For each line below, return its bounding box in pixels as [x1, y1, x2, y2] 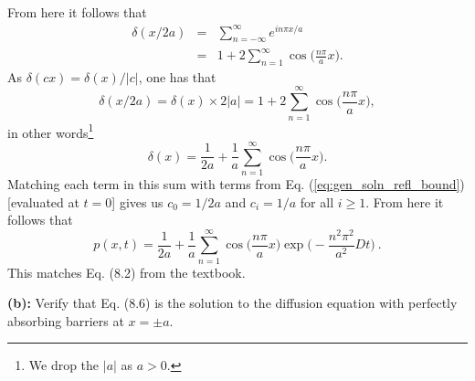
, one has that [138, 67, 216, 86]
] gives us [111, 192, 164, 211]
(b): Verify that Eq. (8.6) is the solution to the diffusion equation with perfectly [7, 293, 458, 312]
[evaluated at [7, 192, 79, 211]
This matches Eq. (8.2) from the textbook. [7, 262, 246, 281]
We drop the [28, 355, 100, 375]
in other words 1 [7, 120, 94, 142]
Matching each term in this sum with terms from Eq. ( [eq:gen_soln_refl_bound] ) [7, 174, 465, 193]
